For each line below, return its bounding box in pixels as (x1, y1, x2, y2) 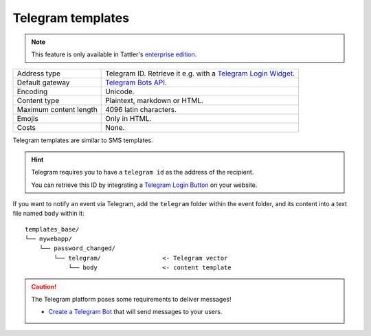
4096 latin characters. (105, 105, 177, 115)
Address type (16, 69, 61, 78)
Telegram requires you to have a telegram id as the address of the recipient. (31, 168, 254, 177)
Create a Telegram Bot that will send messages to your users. (48, 308, 223, 316)
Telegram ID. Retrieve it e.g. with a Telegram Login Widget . (105, 69, 295, 78)
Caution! (31, 282, 57, 291)
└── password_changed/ (38, 245, 116, 252)
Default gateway (16, 78, 70, 87)
